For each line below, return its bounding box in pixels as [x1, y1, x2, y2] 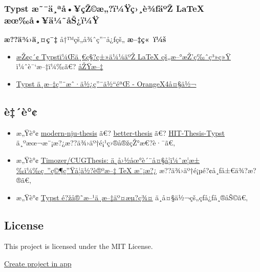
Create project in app [4, 258, 72, 269]
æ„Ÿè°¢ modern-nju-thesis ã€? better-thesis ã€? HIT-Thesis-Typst [16, 127, 225, 138]
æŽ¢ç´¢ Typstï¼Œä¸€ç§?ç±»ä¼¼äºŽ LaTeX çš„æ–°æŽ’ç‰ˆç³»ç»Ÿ [16, 51, 231, 61]
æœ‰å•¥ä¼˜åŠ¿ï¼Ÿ [4, 13, 99, 26]
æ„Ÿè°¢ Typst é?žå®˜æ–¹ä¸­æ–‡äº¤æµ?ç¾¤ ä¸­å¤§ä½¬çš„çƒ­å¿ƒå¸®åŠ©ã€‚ [16, 192, 248, 202]
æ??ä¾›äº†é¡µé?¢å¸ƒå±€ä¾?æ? [159, 164, 256, 175]
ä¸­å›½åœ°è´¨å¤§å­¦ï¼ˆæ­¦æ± [111, 154, 200, 165]
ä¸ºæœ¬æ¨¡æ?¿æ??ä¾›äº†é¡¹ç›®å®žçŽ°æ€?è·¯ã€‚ [16, 137, 176, 148]
